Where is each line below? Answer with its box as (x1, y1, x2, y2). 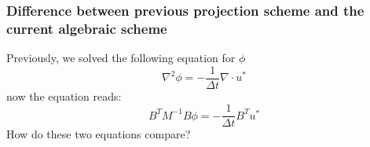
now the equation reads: (6, 87, 122, 104)
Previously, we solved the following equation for (6, 50, 236, 66)
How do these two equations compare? (6, 126, 191, 142)
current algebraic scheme (6, 18, 167, 38)
